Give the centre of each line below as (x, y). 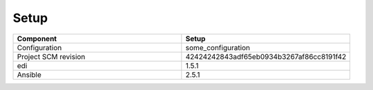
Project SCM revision (51, 56)
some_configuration (218, 47)
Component (37, 38)
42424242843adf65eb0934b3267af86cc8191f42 (266, 56)
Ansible (29, 74)
